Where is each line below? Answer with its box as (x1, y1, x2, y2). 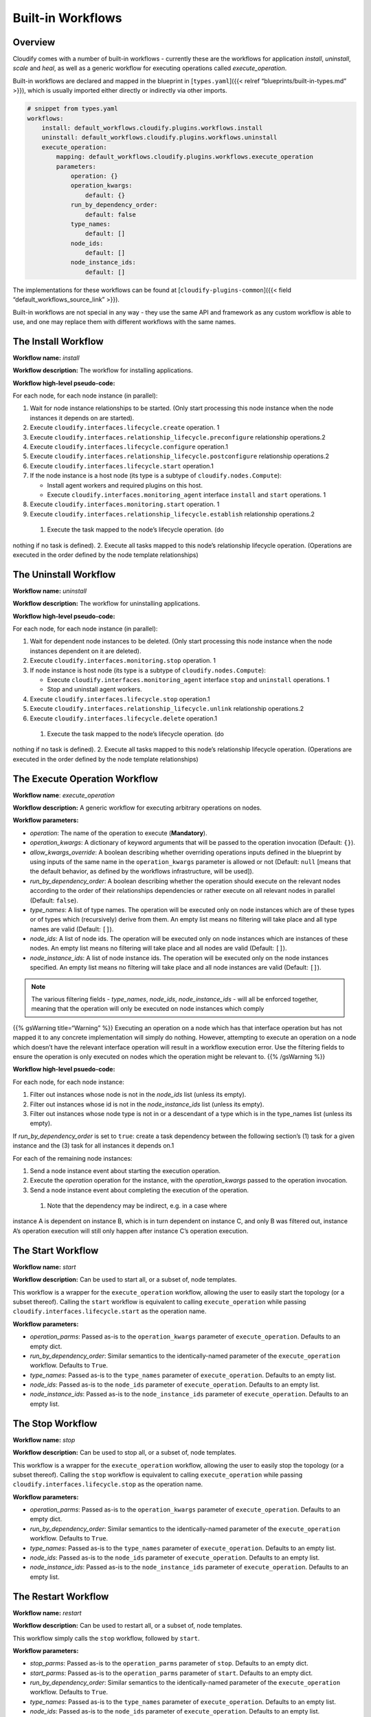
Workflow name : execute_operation (12, 791, 115, 799)
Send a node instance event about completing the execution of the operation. (30, 1185, 249, 1194)
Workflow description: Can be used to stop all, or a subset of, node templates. (12, 1448, 236, 1457)
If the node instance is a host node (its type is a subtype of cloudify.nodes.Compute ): (30, 471, 282, 480)
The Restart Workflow (12, 1591, 109, 1602)
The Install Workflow (12, 335, 104, 347)
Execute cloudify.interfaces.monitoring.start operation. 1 (30, 500, 220, 508)
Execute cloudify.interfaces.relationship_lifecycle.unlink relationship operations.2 (30, 705, 304, 713)
